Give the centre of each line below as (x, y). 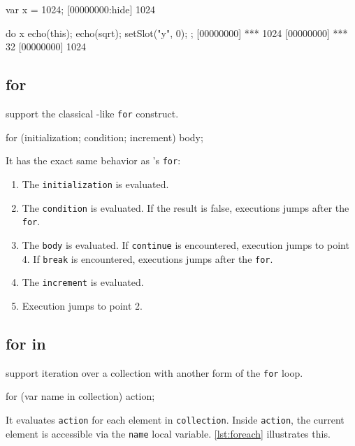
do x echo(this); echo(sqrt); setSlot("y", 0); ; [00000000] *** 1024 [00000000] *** (177, 33)
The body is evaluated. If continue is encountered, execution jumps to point (186, 244)
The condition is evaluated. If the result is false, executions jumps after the (186, 207)
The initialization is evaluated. (95, 184)
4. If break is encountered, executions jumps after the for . (147, 258)
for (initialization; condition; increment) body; (104, 137)
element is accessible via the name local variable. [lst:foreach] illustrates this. (168, 433)
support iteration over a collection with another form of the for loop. (154, 372)
